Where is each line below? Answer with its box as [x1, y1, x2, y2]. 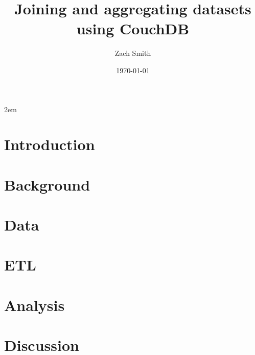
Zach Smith [114, 48, 151, 58]
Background [4, 174, 90, 195]
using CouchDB [76, 18, 190, 39]
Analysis [4, 294, 65, 315]
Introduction [4, 134, 95, 155]
